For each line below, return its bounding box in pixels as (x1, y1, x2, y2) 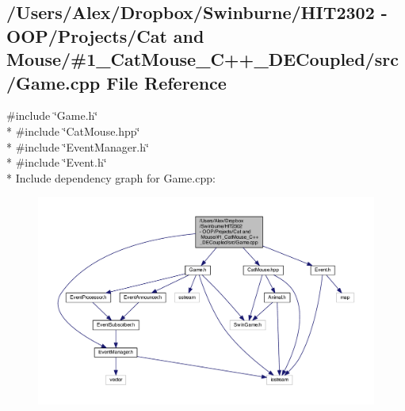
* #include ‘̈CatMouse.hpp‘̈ (6, 122, 140, 139)
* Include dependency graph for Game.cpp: (6, 169, 216, 186)
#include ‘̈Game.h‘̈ (6, 107, 98, 124)
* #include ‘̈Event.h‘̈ (6, 154, 107, 171)
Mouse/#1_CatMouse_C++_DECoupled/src (6, 47, 399, 71)
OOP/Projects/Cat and (6, 23, 204, 48)
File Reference (106, 70, 227, 94)
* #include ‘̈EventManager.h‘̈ (6, 138, 149, 155)
